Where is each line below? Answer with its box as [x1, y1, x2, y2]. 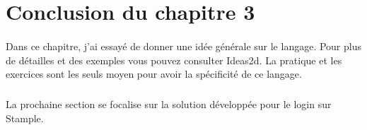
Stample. [6, 110, 44, 125]
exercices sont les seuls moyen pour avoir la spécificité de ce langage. [6, 66, 302, 81]
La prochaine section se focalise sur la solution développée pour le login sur [6, 97, 332, 112]
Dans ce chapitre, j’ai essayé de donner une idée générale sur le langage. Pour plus [6, 38, 361, 53]
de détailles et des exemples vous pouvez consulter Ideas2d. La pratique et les [6, 52, 342, 67]
